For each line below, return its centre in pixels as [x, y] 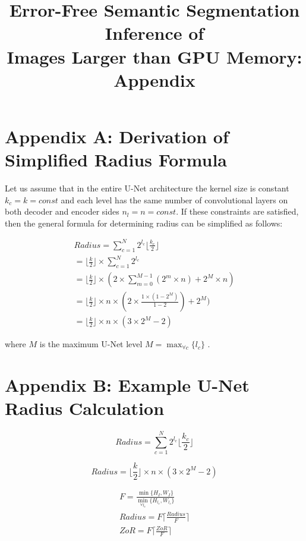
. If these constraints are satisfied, [237, 211]
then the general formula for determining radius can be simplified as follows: [144, 223]
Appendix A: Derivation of [117, 136]
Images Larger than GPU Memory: [154, 56]
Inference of [154, 33]
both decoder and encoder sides [62, 211]
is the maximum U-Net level [91, 344]
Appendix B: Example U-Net [127, 384]
